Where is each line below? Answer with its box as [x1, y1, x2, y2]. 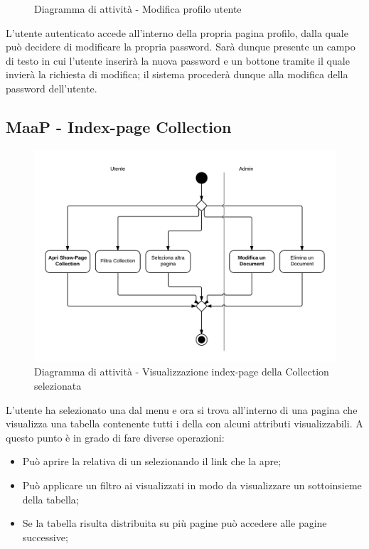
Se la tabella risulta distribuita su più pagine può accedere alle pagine [22, 516, 327, 531]
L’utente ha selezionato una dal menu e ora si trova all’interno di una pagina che [6, 402, 358, 417]
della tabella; [22, 491, 79, 506]
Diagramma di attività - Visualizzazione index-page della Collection [34, 364, 329, 379]
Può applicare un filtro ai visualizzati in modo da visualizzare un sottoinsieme [22, 478, 362, 493]
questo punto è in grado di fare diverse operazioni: [6, 430, 225, 444]
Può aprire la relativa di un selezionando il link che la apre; [22, 454, 282, 469]
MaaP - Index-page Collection [6, 115, 232, 137]
